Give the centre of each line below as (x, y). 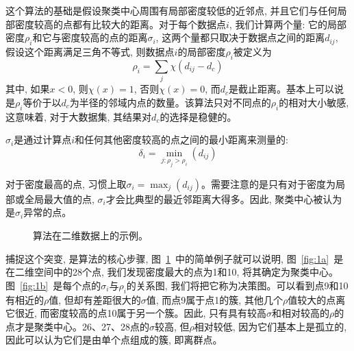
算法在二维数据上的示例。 (90, 235)
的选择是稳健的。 (198, 116)
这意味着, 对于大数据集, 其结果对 (79, 116)
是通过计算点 (43, 140)
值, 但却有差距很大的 (95, 299)
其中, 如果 (28, 89)
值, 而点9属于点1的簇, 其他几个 (214, 299)
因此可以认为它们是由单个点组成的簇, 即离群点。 (114, 340)
